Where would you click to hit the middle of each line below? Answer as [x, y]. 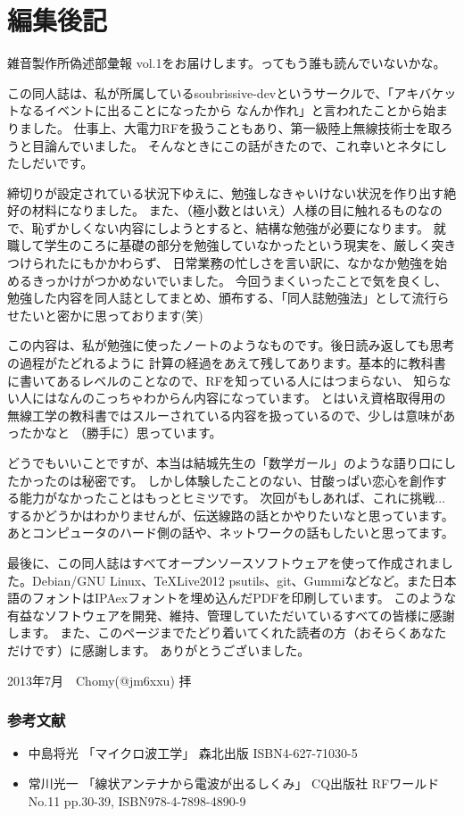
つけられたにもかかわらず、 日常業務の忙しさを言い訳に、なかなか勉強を [221, 263]
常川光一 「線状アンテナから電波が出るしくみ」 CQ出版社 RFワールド [234, 783]
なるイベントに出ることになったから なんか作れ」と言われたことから [221, 110]
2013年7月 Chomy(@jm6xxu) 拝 [99, 680]
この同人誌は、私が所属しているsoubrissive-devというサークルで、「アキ [213, 92]
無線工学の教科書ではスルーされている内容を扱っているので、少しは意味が [225, 415]
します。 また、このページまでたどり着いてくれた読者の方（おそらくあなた [227, 633]
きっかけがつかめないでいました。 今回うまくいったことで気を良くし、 [240, 280]
